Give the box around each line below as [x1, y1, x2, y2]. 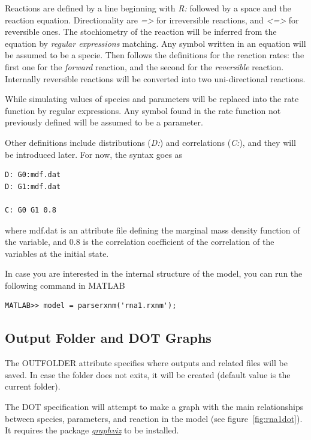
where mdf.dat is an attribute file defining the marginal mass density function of [5, 223, 300, 236]
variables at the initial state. [5, 247, 109, 259]
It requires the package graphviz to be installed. [5, 424, 179, 436]
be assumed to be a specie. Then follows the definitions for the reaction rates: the [5, 49, 304, 61]
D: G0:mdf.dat [5, 170, 61, 179]
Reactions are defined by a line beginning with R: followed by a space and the [5, 2, 291, 14]
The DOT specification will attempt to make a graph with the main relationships [5, 400, 304, 413]
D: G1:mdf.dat [5, 182, 61, 191]
